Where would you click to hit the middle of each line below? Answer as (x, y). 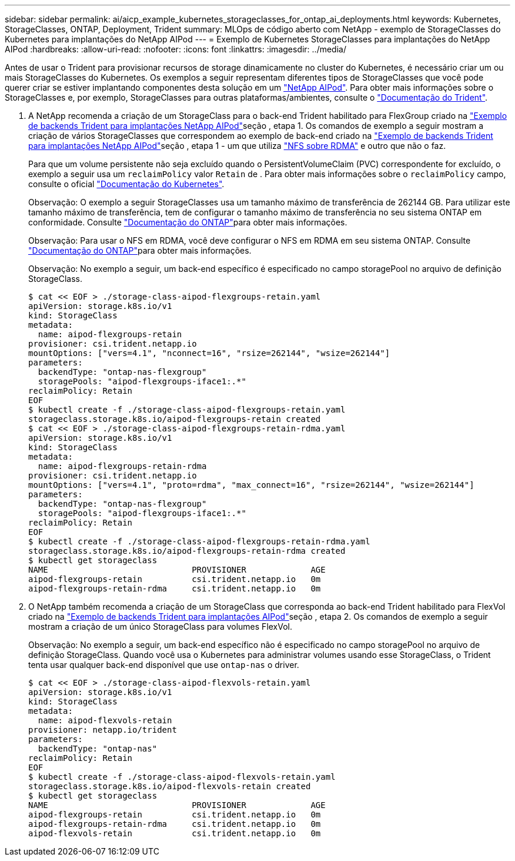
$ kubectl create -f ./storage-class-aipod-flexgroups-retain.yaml (187, 410)
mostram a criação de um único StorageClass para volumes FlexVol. (160, 626)
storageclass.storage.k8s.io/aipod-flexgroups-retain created (175, 419)
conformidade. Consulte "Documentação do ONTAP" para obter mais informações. (188, 222)
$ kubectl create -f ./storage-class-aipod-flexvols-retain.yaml (182, 777)
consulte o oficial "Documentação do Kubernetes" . (126, 184)
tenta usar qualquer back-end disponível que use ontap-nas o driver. (164, 665)
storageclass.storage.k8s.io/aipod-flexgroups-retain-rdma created (187, 551)
